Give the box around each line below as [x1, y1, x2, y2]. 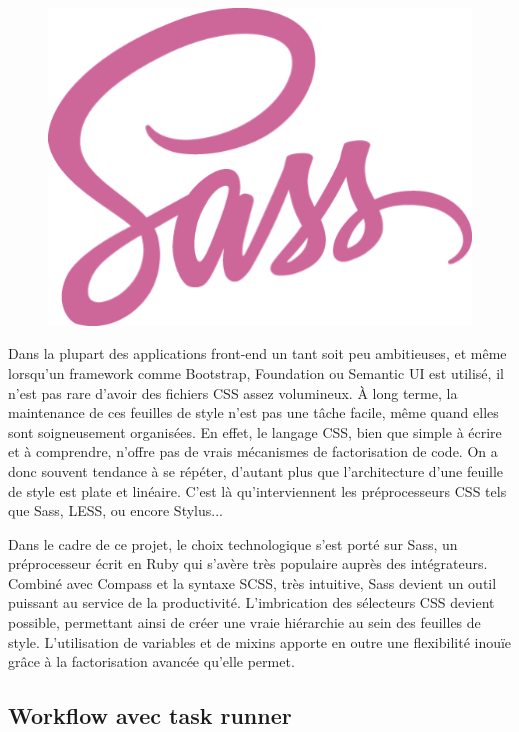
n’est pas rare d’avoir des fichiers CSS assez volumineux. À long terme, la [8, 382, 458, 403]
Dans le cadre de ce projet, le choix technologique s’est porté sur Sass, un [8, 533, 458, 554]
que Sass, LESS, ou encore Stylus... [8, 500, 223, 521]
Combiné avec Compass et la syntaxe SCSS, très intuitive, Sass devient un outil [8, 572, 497, 593]
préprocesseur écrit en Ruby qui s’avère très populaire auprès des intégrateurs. [8, 553, 488, 574]
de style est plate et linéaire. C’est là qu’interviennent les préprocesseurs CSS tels [8, 480, 507, 501]
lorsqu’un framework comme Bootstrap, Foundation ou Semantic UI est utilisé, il [8, 362, 504, 383]
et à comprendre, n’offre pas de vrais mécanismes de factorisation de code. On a [8, 441, 498, 462]
